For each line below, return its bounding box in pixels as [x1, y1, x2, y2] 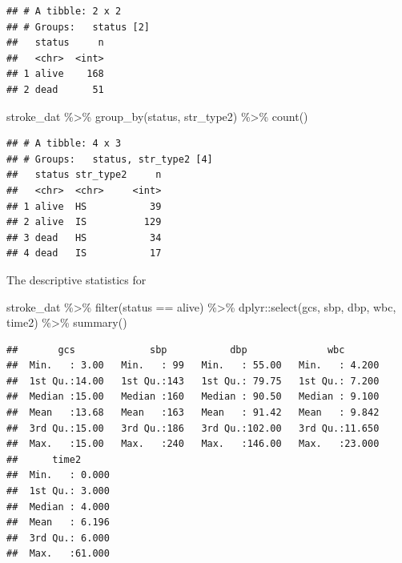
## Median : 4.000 [6, 501, 110, 513]
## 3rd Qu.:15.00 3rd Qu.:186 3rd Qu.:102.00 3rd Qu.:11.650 [6, 422, 380, 434]
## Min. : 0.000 [6, 469, 110, 481]
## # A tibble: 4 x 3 [6, 138, 122, 150]
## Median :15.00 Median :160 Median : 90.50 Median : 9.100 [6, 391, 380, 403]
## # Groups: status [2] [6, 21, 150, 33]
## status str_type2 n [6, 169, 162, 181]
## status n [6, 37, 104, 49]
